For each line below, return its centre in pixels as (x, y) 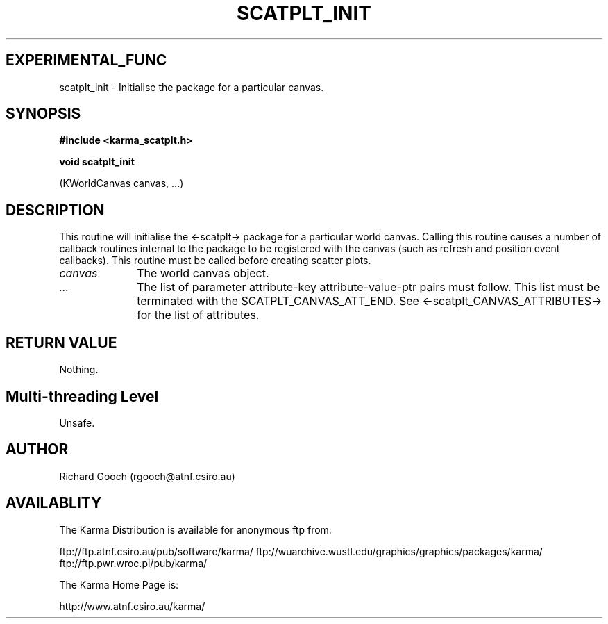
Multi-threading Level (82, 396)
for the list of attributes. (198, 315)
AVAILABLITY (54, 503)
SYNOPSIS (43, 114)
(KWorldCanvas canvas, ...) (121, 183)
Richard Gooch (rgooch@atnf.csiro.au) (147, 476)
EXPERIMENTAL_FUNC (86, 60)
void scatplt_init (97, 162)
